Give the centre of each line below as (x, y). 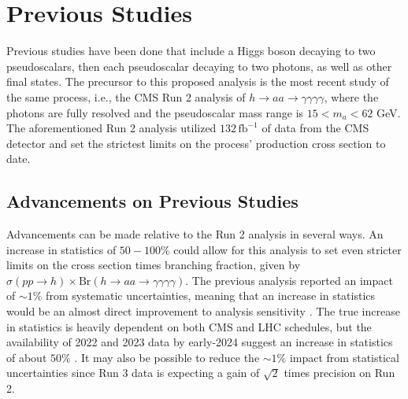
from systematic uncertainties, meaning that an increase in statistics (211, 296)
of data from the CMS (315, 128)
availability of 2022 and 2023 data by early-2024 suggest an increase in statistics (200, 342)
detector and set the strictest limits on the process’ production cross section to (196, 143)
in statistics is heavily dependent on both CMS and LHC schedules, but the (189, 326)
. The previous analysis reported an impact (289, 280)
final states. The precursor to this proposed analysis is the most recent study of (198, 81)
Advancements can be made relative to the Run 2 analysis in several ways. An (195, 234)
